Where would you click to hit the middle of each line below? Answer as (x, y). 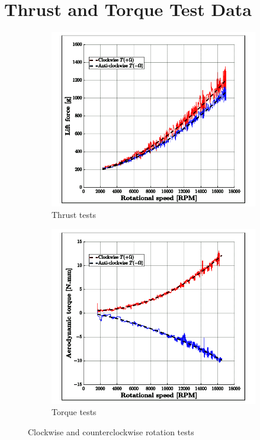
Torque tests (74, 412)
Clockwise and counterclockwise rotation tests (111, 431)
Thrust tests (74, 215)
